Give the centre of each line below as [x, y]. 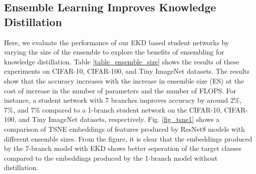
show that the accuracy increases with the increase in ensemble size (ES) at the [124, 80]
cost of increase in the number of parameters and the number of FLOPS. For [120, 90]
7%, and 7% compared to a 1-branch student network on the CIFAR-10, [113, 109]
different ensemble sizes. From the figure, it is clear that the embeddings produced [128, 138]
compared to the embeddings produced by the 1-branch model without [111, 158]
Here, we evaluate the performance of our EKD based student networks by [117, 42]
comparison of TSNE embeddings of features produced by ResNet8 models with [125, 129]
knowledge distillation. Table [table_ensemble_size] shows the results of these [122, 61]
